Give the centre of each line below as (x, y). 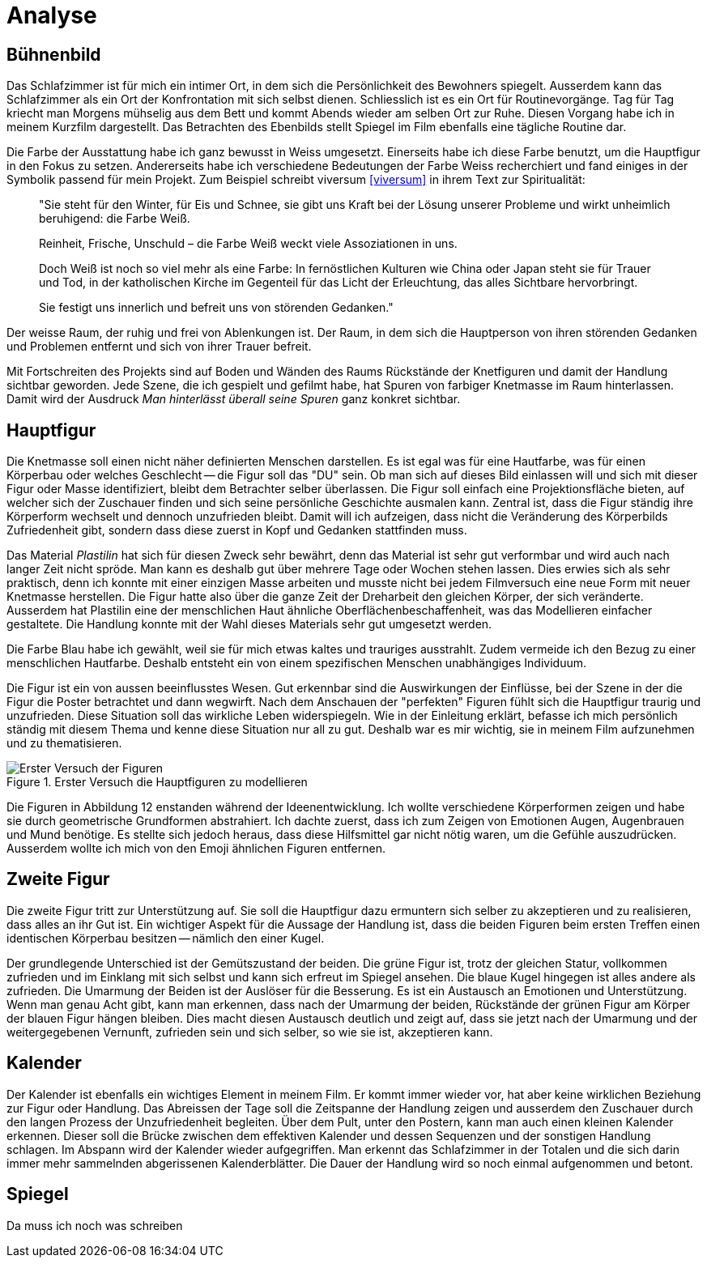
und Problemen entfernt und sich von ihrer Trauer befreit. (159, 347)
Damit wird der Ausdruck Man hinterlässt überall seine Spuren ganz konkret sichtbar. (234, 399)
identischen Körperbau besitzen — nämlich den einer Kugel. (166, 938)
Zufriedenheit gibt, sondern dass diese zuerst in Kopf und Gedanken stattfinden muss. (237, 530)
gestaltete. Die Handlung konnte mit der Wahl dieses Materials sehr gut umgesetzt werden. (249, 624)
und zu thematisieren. (64, 743)
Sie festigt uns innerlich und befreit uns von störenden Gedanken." (216, 308)
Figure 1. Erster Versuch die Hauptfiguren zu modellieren (157, 782)
